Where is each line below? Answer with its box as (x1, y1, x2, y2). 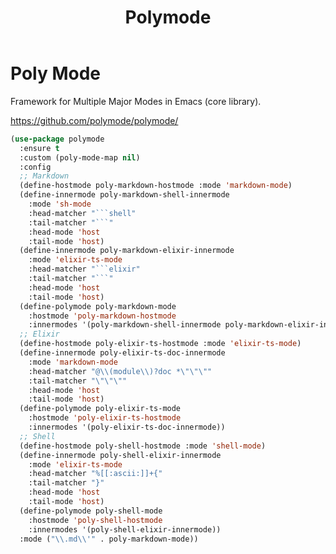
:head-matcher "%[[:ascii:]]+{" (28, 469, 163, 479)
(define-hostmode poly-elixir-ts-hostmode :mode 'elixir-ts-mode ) (19, 339, 302, 349)
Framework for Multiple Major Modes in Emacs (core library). (10, 95, 262, 107)
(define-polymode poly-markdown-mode (19, 301, 177, 311)
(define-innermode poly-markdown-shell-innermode (19, 190, 230, 200)
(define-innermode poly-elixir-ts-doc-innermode (19, 348, 226, 358)
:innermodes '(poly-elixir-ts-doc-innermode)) (28, 422, 226, 433)
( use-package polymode (10, 134, 105, 144)
